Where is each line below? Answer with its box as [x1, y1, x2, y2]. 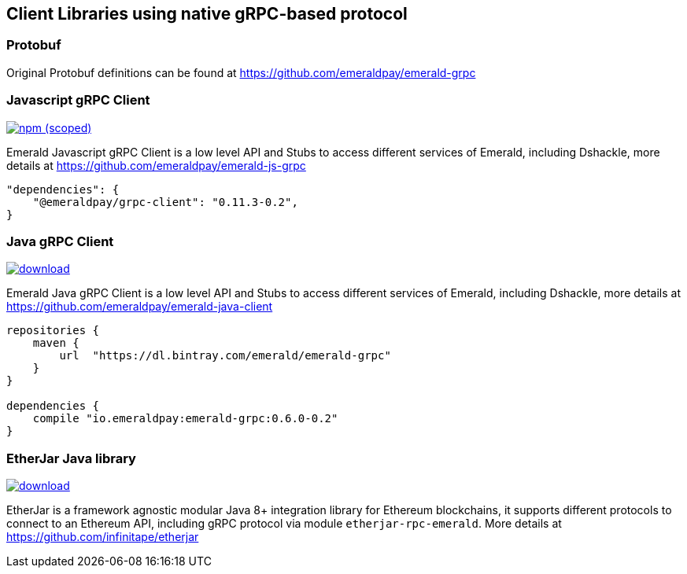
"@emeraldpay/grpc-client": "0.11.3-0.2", [32, 195, 298, 208]
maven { [32, 337, 79, 350]
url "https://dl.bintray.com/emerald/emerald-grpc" [59, 349, 391, 362]
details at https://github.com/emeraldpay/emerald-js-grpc [6, 158, 306, 172]
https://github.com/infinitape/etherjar [6, 530, 199, 544]
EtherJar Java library [6, 450, 136, 466]
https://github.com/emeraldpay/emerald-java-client [6, 300, 273, 314]
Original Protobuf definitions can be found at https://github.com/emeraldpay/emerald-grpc [6, 65, 476, 79]
